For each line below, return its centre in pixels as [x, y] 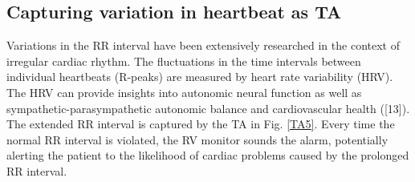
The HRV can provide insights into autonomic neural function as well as [184, 92]
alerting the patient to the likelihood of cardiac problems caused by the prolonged [208, 155]
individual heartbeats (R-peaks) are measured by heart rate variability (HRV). [200, 77]
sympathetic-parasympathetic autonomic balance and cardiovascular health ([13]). [208, 108]
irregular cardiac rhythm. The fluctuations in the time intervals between [184, 61]
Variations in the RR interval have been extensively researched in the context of [203, 45]
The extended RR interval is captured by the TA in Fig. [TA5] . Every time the [201, 124]
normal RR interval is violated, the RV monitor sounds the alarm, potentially [197, 139]
